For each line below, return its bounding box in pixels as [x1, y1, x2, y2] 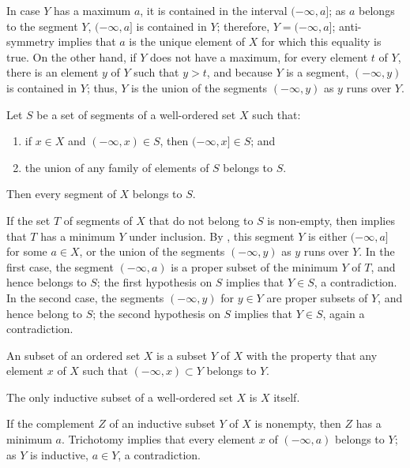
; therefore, [216, 17, 270, 34]
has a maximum [53, 2, 131, 18]
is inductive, [29, 446, 88, 462]
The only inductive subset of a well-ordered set [6, 388, 233, 405]
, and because [206, 64, 273, 80]
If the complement [6, 415, 95, 432]
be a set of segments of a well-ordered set [36, 106, 236, 122]
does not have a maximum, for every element [150, 48, 368, 65]
